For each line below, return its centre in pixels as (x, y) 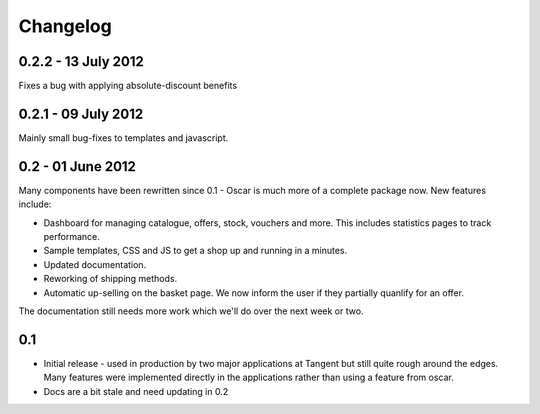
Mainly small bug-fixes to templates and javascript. (123, 137)
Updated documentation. (95, 264)
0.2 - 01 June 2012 (77, 166)
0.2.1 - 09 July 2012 (81, 113)
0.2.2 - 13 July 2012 (81, 61)
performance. (71, 237)
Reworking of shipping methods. (110, 279)
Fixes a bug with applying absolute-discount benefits (128, 86)
